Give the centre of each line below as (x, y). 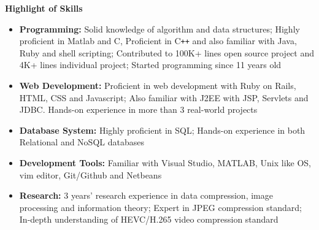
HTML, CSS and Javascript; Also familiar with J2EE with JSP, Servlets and (164, 97)
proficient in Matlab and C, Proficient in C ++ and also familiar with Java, (158, 41)
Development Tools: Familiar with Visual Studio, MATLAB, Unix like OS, (165, 163)
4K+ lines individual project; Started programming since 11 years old (150, 65)
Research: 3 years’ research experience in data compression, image (146, 195)
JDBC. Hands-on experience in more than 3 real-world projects (138, 109)
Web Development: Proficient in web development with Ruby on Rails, (158, 86)
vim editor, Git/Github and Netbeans (90, 174)
